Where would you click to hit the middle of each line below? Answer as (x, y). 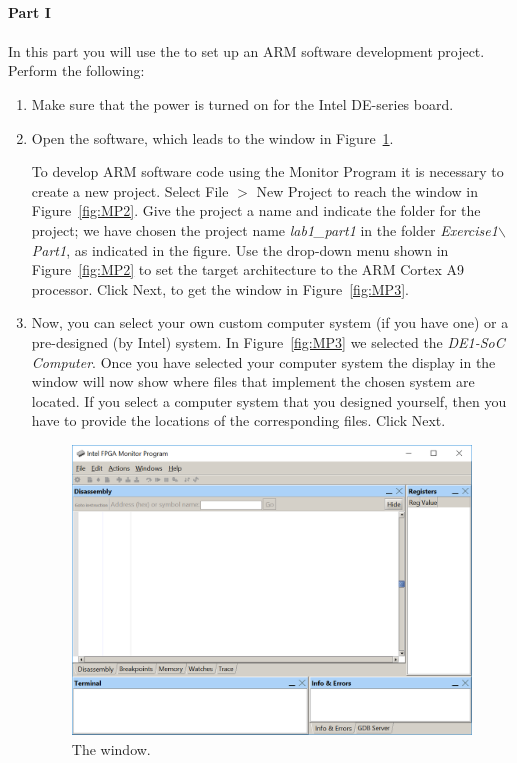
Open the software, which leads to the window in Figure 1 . (212, 137)
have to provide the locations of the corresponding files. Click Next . (238, 420)
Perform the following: (76, 70)
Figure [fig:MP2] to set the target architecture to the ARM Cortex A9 (247, 269)
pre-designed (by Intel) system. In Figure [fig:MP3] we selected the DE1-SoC (268, 341)
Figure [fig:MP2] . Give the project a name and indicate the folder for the (256, 210)
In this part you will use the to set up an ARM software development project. (246, 50)
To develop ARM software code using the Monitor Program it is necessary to (267, 171)
